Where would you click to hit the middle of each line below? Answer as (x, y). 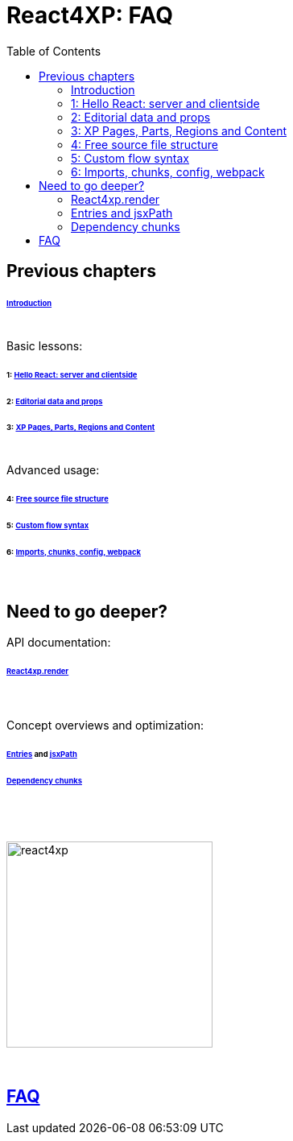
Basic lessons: (45, 345)
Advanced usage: (53, 470)
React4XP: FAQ (90, 15)
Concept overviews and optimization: (105, 726)
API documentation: (59, 643)
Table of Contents (54, 51)
